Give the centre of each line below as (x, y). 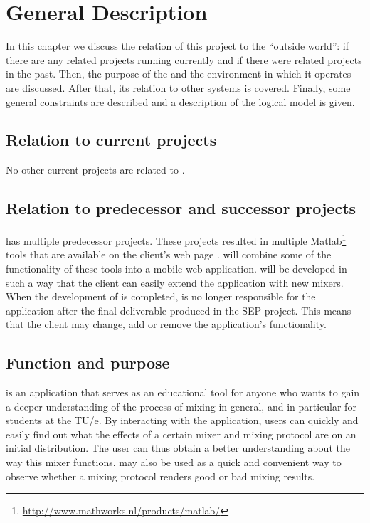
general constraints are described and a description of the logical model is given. (180, 101)
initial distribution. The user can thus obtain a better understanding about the (178, 448)
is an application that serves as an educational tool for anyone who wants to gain (183, 392)
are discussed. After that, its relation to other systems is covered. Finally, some (178, 87)
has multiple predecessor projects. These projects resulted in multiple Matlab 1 (176, 239)
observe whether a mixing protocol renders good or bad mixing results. (160, 476)
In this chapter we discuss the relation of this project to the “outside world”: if (178, 46)
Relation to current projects (111, 140)
